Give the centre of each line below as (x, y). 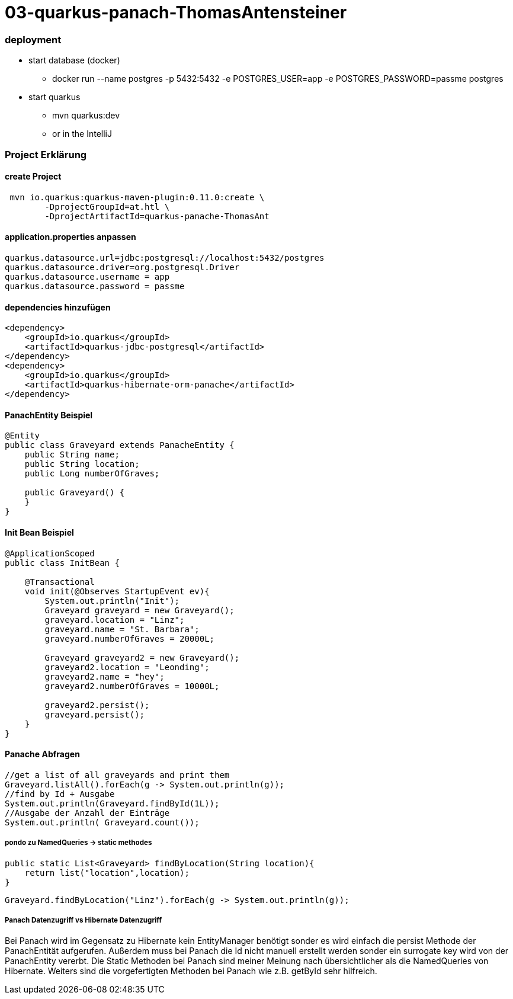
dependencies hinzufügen (58, 307)
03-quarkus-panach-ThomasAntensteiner (176, 12)
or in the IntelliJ (82, 134)
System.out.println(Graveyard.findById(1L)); (112, 803)
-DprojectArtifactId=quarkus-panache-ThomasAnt (157, 216)
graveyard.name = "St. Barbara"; (122, 629)
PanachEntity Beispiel (49, 415)
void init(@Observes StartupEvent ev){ (117, 591)
